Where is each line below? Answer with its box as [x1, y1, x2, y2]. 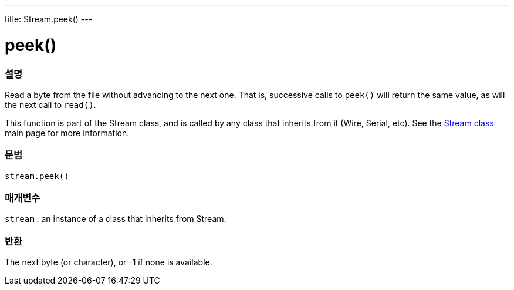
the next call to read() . [5, 99, 96, 110]
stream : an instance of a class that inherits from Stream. [5, 214, 226, 224]
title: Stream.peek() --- [5, 14, 93, 24]
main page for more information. [5, 127, 130, 138]
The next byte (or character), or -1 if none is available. [5, 257, 212, 268]
